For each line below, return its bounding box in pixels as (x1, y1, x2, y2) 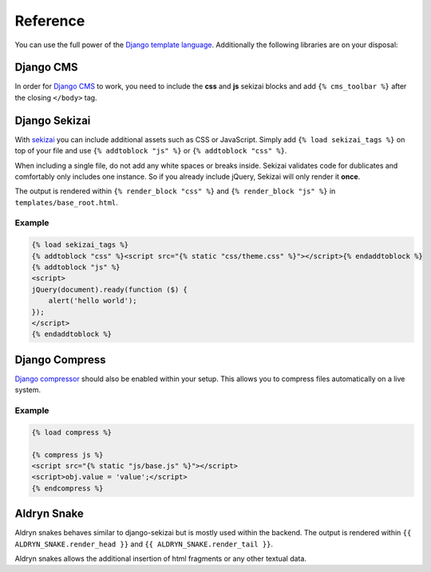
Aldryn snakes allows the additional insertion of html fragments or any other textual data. (14, 554, 307, 563)
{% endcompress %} (31, 483, 104, 493)
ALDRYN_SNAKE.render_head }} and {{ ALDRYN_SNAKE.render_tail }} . (14, 539, 274, 549)
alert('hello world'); (48, 296, 137, 305)
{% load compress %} (31, 427, 112, 437)
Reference (14, 12, 85, 30)
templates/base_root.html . (14, 197, 119, 207)
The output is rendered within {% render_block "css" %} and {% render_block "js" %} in (14, 186, 336, 196)
